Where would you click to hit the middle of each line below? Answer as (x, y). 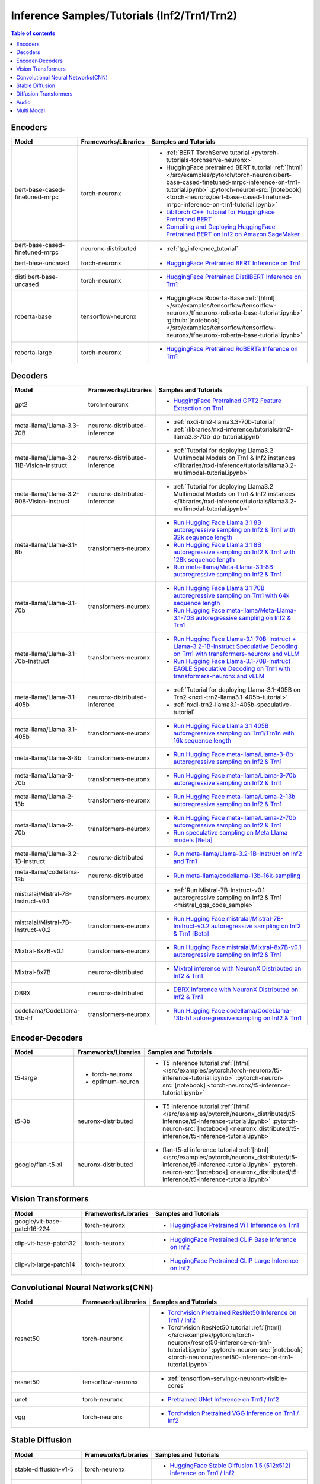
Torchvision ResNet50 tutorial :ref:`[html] (224, 1328)
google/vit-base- (38, 1221)
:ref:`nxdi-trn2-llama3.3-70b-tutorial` (225, 422)
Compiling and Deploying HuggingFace (221, 227)
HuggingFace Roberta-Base (205, 298)
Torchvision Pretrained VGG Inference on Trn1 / (233, 1413)
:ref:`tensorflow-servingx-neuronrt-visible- (227, 1378)
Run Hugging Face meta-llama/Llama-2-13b (234, 797)
